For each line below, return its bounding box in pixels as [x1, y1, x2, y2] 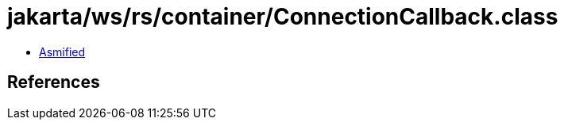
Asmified [39, 44, 86, 59]
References [7, 72, 100, 93]
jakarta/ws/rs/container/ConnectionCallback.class [7, 3, 558, 30]
